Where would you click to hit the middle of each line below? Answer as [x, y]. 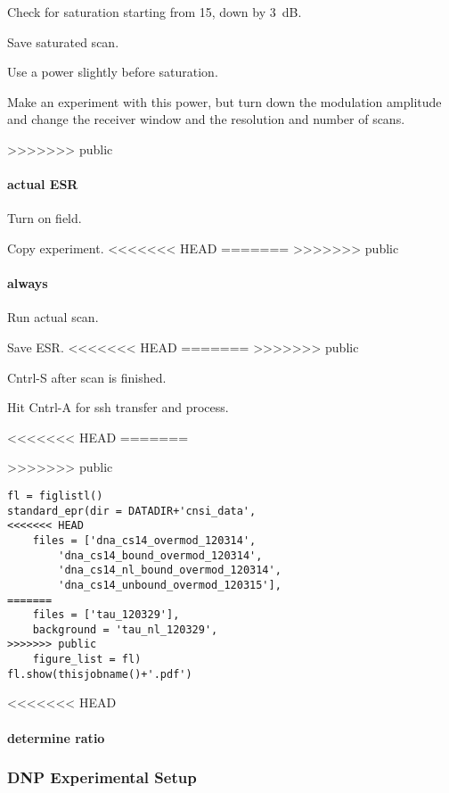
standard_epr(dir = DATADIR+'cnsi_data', [132, 511]
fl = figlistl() [55, 496]
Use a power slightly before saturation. [113, 72]
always [28, 283]
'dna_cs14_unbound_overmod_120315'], [170, 585]
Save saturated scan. [63, 41]
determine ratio [56, 737]
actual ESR [43, 184]
